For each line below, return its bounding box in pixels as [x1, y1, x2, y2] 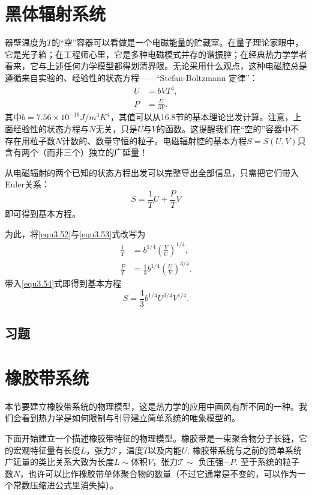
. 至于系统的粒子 [235, 455, 299, 468]
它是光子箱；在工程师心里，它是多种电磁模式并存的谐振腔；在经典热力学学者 [5, 47, 307, 60]
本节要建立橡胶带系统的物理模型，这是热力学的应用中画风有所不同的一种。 [5, 399, 299, 412]
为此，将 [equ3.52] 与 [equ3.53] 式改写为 [5, 227, 146, 240]
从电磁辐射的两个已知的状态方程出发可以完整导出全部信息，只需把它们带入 [5, 166, 299, 178]
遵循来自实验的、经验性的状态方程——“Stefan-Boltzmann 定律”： [5, 71, 258, 84]
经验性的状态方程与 [13, 123, 89, 135]
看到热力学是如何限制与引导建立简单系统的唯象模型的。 [21, 411, 240, 424]
